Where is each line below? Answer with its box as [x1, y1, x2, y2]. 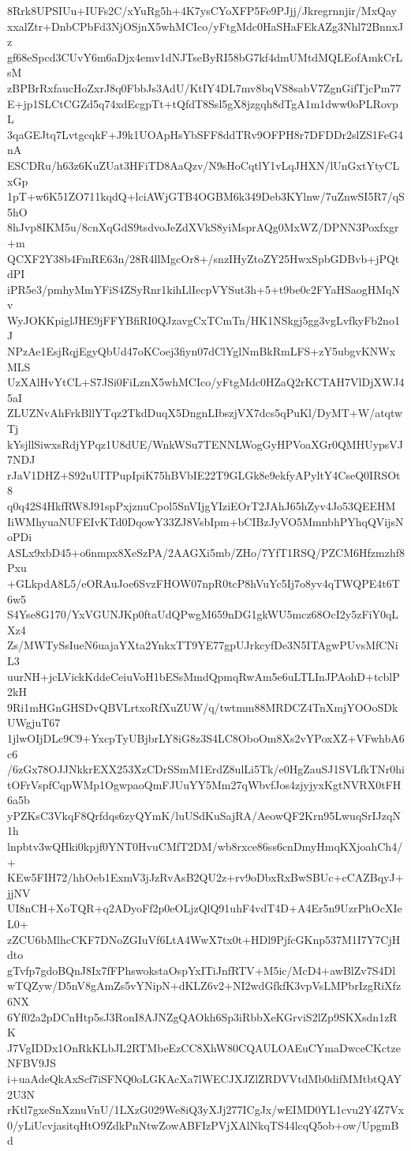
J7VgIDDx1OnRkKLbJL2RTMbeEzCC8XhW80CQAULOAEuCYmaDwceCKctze [7, 1039, 401, 1055]
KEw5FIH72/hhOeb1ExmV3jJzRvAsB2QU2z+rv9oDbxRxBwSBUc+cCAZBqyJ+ [7, 869, 404, 886]
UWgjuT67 [7, 714, 61, 731]
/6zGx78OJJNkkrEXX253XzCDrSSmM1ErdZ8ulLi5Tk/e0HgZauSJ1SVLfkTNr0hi [7, 761, 405, 777]
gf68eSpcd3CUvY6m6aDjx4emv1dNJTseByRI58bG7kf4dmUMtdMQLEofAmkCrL [7, 48, 403, 65]
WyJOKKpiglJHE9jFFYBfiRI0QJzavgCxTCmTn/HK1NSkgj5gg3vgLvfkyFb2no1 [7, 311, 400, 328]
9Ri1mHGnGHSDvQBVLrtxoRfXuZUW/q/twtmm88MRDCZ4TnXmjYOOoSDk [7, 698, 398, 715]
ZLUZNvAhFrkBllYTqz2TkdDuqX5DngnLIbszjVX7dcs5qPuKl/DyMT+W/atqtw [7, 404, 403, 421]
